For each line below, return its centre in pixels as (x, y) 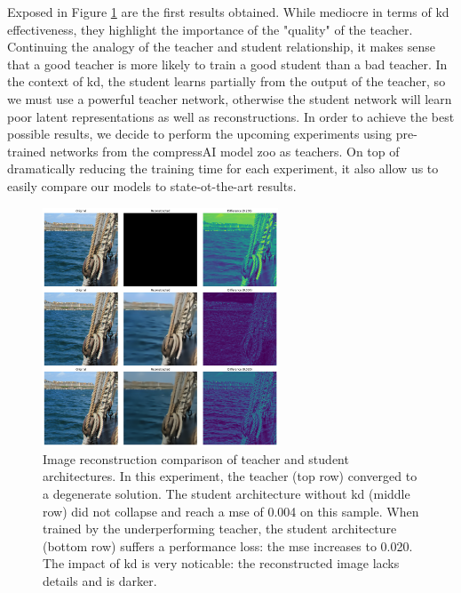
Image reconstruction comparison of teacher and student (196, 458)
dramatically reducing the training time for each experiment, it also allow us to (223, 168)
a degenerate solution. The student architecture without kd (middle (227, 494)
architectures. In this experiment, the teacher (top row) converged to (230, 476)
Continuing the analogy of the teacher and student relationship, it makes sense (221, 47)
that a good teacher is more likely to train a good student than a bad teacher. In (227, 64)
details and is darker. (100, 581)
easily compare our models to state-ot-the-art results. (152, 185)
